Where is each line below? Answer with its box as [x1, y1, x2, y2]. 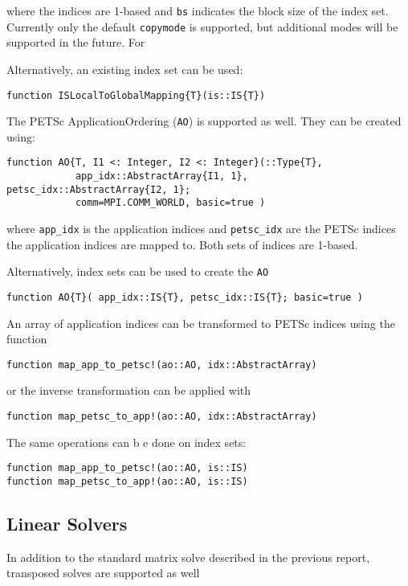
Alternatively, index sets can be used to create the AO [6, 263, 269, 280]
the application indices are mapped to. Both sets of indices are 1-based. [6, 236, 358, 252]
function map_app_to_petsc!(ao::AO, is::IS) [6, 462, 248, 474]
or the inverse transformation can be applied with [6, 382, 251, 399]
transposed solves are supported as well [6, 564, 200, 581]
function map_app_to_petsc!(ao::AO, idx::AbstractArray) [6, 359, 317, 371]
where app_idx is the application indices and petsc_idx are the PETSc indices [6, 220, 396, 237]
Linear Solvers [6, 510, 128, 535]
